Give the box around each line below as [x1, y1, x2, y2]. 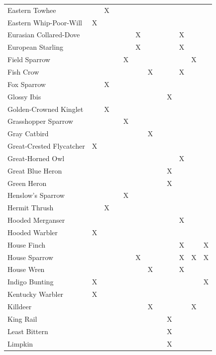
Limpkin [7, 338, 33, 349]
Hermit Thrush [7, 202, 54, 213]
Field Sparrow [7, 54, 50, 65]
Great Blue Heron [7, 165, 62, 176]
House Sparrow [7, 252, 53, 262]
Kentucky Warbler [7, 289, 64, 299]
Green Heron [7, 177, 47, 188]
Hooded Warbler [7, 227, 58, 237]
